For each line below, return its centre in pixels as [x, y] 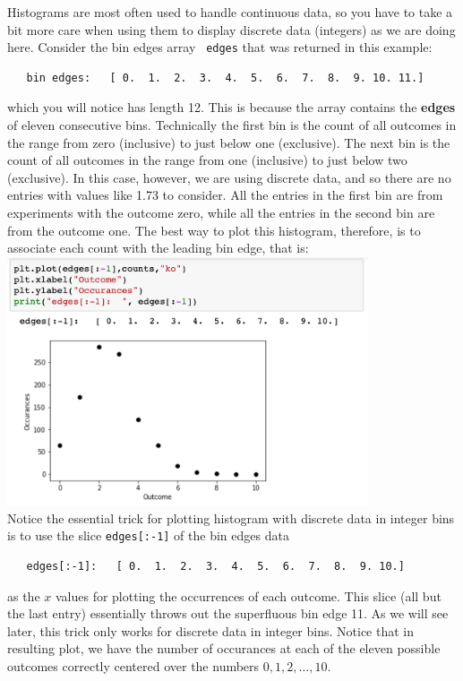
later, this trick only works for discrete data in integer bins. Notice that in [210, 630]
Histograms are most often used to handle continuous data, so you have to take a [230, 12]
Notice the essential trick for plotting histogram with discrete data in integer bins [231, 517]
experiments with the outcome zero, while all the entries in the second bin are [221, 212]
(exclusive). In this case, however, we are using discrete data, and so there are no [229, 177]
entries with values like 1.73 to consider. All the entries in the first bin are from [225, 195]
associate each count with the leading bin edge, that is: [158, 248]
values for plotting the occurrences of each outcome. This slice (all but [248, 595]
